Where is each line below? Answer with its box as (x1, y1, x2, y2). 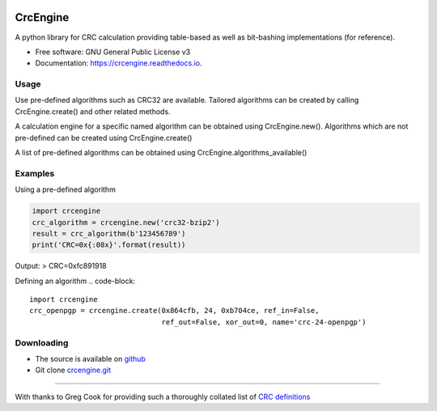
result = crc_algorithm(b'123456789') (32, 229, 186, 238)
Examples (15, 167, 55, 179)
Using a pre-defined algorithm (15, 184, 117, 194)
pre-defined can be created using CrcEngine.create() (15, 133, 193, 142)
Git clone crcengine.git (35, 365, 111, 375)
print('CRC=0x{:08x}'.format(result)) (32, 240, 186, 250)
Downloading (15, 337, 69, 348)
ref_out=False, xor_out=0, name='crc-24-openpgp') (161, 317, 367, 327)
